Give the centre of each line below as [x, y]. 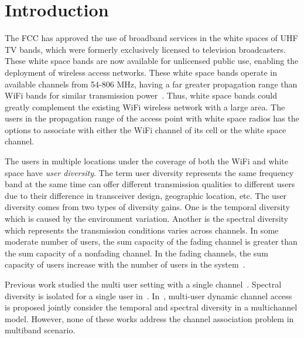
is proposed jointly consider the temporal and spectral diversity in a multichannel [151, 307]
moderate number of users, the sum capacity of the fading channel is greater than [151, 241]
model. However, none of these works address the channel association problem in [149, 318]
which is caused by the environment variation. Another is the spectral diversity [146, 219]
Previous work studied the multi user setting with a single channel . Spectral [143, 284]
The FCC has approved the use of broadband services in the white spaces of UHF [151, 38]
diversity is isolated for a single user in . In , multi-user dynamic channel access [148, 295]
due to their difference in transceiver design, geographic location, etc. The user [146, 195]
